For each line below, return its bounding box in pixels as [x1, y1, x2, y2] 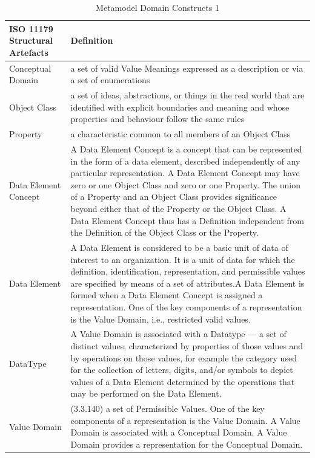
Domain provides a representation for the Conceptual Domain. [70, 437, 303, 450]
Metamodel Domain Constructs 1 [96, 1, 219, 13]
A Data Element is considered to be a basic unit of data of [70, 241, 288, 253]
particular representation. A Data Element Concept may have [70, 166, 300, 179]
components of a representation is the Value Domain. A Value [70, 414, 300, 426]
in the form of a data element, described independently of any [70, 154, 300, 167]
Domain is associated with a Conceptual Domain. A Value [70, 426, 287, 439]
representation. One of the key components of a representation [70, 300, 302, 313]
